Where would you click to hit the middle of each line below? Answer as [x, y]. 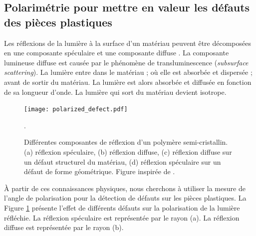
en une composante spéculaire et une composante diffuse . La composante [117, 53]
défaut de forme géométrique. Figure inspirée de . [100, 171]
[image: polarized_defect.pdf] [76, 110]
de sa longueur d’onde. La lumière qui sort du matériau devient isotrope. [115, 92]
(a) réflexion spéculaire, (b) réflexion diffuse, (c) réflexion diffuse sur [128, 152]
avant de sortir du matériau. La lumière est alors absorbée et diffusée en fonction [128, 82]
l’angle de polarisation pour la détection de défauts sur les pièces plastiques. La [125, 198]
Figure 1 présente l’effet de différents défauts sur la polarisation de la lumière [122, 207]
